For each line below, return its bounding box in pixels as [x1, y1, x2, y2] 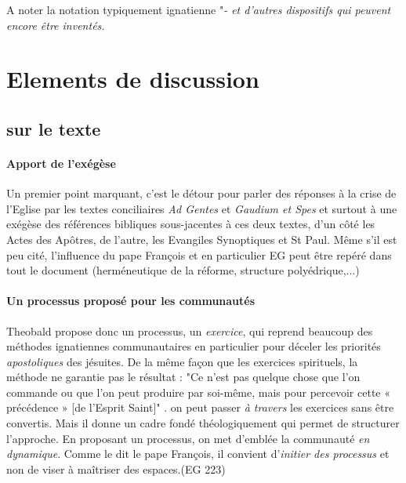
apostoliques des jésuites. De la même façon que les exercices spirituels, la [6, 353, 358, 369]
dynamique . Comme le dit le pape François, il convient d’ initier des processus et [6, 445, 390, 462]
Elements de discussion [6, 63, 259, 95]
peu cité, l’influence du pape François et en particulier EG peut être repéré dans [6, 246, 392, 263]
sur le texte [6, 116, 101, 140]
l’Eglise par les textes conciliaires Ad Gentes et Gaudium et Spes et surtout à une [6, 200, 397, 216]
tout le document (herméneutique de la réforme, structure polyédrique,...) [6, 262, 360, 278]
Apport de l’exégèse [6, 154, 116, 171]
